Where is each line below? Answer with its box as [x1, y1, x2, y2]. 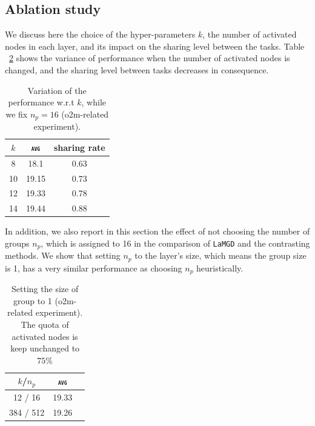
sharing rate [53, 141, 105, 153]
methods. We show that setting [5, 249, 121, 262]
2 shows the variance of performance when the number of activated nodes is [9, 52, 290, 64]
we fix [5, 107, 28, 120]
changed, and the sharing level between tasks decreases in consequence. [5, 63, 269, 76]
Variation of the [27, 84, 87, 96]
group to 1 [13, 294, 52, 307]
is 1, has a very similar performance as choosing [5, 261, 182, 274]
